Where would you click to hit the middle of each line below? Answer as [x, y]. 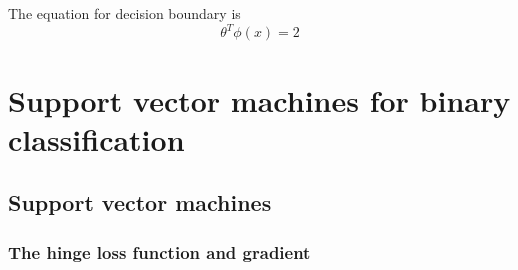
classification [96, 138]
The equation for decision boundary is [124, 13]
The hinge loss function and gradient [159, 251]
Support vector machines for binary [259, 99]
